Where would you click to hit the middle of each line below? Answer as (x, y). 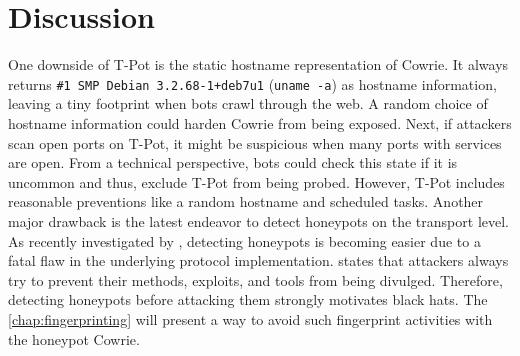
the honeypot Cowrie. (74, 338)
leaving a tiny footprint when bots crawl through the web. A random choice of (248, 103)
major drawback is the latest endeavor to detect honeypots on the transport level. (258, 220)
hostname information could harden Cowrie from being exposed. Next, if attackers (260, 122)
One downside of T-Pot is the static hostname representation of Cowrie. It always (258, 64)
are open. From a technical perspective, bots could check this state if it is (233, 162)
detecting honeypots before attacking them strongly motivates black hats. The (248, 299)
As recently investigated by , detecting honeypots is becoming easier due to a (244, 240)
